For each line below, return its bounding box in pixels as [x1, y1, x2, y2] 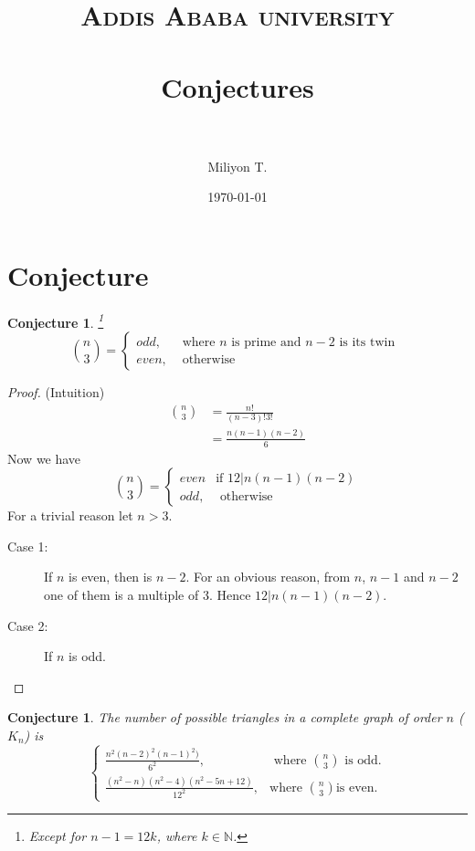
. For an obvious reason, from [185, 567, 351, 586]
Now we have [7, 448, 81, 468]
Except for [28, 826, 87, 846]
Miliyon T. [207, 156, 268, 175]
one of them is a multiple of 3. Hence [44, 585, 251, 604]
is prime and [231, 335, 301, 349]
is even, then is [69, 567, 153, 586]
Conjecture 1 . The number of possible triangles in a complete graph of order [7, 708, 442, 727]
